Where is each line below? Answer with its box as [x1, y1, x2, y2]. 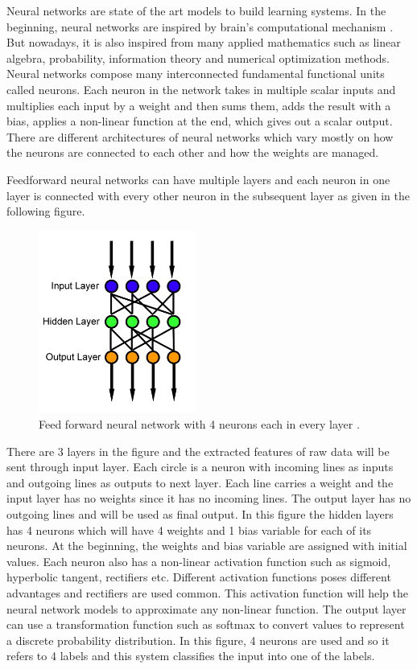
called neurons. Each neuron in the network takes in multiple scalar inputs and [6, 80, 396, 97]
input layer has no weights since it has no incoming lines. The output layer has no [6, 490, 411, 507]
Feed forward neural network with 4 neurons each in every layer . [39, 416, 360, 433]
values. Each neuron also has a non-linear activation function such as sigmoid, [6, 552, 391, 569]
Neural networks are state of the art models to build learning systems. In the [6, 2, 386, 18]
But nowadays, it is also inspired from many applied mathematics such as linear [6, 34, 401, 51]
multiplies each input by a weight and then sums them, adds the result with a [6, 96, 391, 113]
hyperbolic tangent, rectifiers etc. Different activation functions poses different [6, 568, 391, 585]
